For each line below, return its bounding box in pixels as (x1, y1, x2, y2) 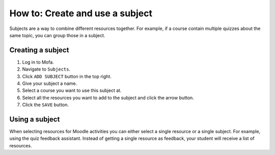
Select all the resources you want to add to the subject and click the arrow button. (22, 95, 195, 101)
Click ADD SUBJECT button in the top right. (22, 73, 112, 79)
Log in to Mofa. (22, 59, 54, 65)
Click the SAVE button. (22, 102, 69, 108)
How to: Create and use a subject (9, 8, 153, 19)
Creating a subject (9, 46, 69, 54)
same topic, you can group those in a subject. (9, 32, 105, 38)
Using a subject (9, 115, 60, 123)
